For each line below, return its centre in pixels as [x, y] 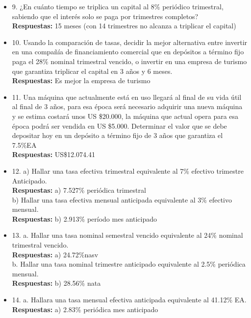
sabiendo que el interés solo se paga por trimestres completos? [105, 16]
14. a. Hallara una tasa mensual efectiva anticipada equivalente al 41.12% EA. [129, 300]
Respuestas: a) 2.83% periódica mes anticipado [85, 309]
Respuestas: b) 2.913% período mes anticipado [84, 218]
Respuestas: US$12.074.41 [53, 154]
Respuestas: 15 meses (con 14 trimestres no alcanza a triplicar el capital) [124, 26]
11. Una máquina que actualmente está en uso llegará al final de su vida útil [127, 97]
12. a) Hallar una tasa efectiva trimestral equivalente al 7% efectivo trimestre [128, 170]
